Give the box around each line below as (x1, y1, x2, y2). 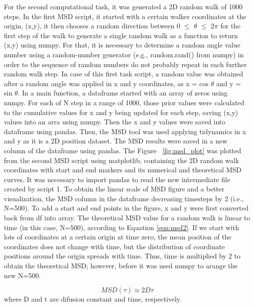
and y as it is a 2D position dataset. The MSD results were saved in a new (4, 136, 228, 146)
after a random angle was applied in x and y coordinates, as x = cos (4, 78, 209, 88)
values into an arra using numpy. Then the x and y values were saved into (4, 117, 226, 127)
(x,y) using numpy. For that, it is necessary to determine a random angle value (4, 40, 240, 50)
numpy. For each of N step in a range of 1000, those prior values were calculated (4, 97, 245, 107)
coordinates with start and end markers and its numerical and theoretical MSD (4, 165, 242, 175)
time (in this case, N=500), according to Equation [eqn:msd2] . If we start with (4, 222, 239, 232)
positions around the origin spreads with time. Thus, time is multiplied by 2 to (4, 251, 241, 261)
